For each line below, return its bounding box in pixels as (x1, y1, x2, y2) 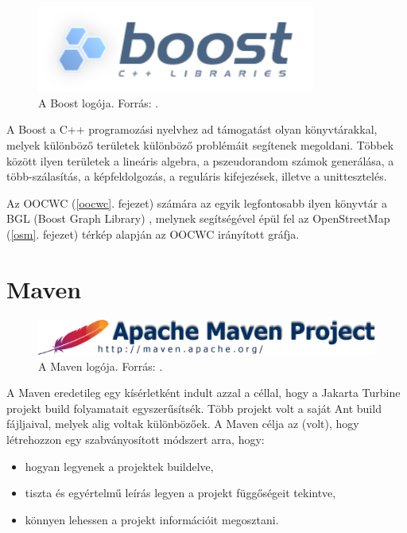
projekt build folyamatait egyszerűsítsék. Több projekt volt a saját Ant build (6, 399, 382, 416)
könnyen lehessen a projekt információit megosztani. (25, 511, 279, 527)
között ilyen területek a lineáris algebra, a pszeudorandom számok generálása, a (6, 152, 394, 169)
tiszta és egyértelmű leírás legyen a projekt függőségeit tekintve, (25, 484, 336, 501)
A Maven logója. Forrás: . (38, 357, 163, 374)
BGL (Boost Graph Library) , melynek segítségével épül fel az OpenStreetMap (6, 210, 390, 227)
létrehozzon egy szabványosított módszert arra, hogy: (6, 430, 265, 447)
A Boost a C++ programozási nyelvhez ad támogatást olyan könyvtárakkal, (6, 121, 378, 138)
